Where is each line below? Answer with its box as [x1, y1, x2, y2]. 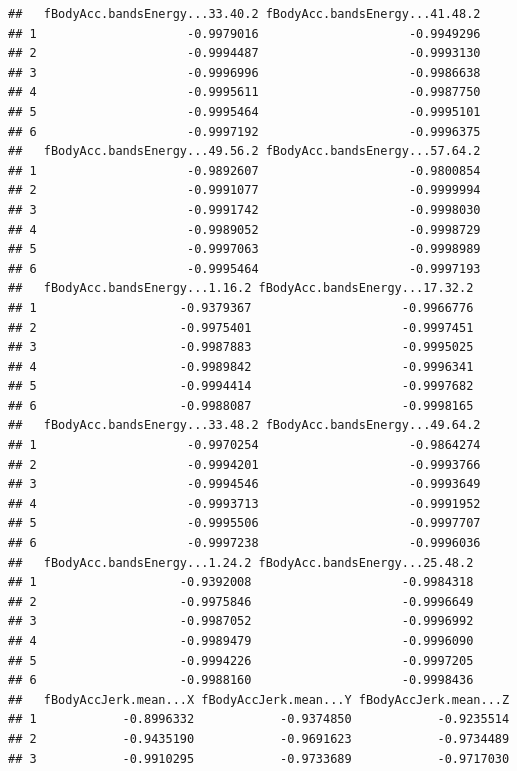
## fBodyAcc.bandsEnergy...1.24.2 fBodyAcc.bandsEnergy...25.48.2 [8, 555, 474, 570]
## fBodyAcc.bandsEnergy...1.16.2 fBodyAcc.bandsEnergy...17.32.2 [8, 281, 474, 296]
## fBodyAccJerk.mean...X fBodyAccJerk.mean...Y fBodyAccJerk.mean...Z [8, 692, 510, 707]
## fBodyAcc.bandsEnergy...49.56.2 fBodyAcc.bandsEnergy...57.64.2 [8, 144, 481, 159]
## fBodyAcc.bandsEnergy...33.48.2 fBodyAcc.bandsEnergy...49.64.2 [8, 418, 481, 433]
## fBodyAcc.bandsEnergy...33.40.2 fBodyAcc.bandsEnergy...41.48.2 [8, 7, 481, 21]
